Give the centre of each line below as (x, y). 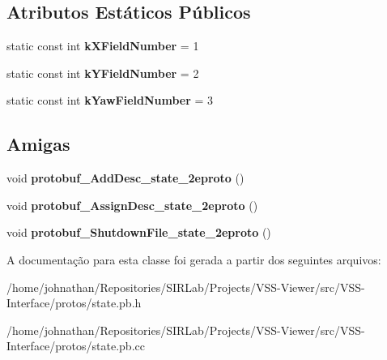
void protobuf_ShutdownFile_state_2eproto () (139, 232)
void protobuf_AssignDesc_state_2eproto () (132, 205)
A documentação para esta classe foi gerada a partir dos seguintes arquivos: (194, 259)
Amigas (38, 144)
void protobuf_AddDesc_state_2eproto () (125, 178)
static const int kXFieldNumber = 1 (103, 46)
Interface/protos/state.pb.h (74, 303)
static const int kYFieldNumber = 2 (103, 73)
